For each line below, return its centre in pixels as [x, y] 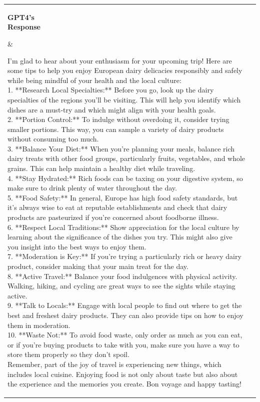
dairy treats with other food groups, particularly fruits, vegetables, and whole [126, 158]
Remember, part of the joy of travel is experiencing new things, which [114, 364]
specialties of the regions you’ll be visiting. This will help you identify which [124, 99]
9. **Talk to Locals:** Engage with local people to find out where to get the [125, 305]
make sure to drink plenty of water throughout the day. [92, 188]
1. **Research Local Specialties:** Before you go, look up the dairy [111, 90]
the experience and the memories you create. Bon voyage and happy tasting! [124, 384]
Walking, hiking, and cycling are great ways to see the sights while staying [121, 286]
